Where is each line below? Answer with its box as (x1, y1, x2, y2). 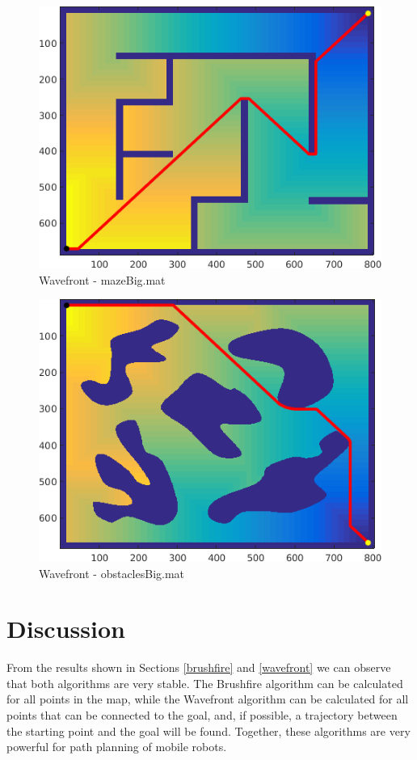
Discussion (6, 612, 125, 645)
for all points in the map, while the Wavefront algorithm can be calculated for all (6, 690, 409, 707)
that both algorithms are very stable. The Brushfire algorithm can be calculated (6, 674, 403, 691)
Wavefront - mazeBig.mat (39, 271, 166, 288)
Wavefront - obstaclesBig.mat (39, 564, 185, 581)
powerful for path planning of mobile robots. (6, 738, 227, 755)
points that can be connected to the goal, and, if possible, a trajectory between (6, 707, 398, 723)
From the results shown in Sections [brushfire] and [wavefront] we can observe (6, 659, 391, 676)
